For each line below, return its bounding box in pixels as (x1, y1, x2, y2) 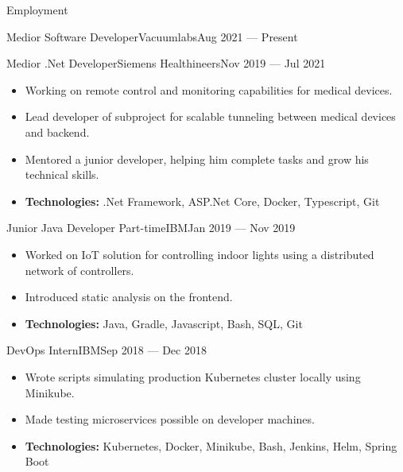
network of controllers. (25, 261, 134, 278)
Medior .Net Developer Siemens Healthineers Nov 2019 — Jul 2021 (6, 55, 326, 72)
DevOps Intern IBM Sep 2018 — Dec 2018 (6, 342, 207, 358)
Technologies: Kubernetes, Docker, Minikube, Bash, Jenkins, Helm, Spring (25, 437, 397, 454)
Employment (6, 2, 68, 17)
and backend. (25, 123, 90, 140)
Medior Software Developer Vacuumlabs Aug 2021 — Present (6, 28, 298, 44)
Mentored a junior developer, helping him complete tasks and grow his (25, 150, 369, 167)
